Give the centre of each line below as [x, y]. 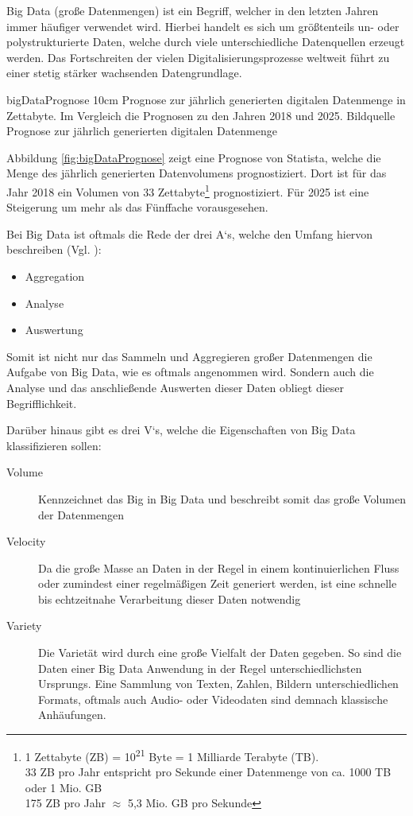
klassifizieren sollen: [54, 445]
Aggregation [55, 276]
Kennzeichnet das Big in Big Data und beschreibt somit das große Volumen [222, 498]
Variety [24, 626]
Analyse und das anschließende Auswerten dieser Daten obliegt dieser [176, 387]
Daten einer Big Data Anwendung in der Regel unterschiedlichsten [200, 668]
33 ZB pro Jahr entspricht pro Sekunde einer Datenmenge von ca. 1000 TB [208, 772]
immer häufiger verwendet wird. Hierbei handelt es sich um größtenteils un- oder [203, 26]
